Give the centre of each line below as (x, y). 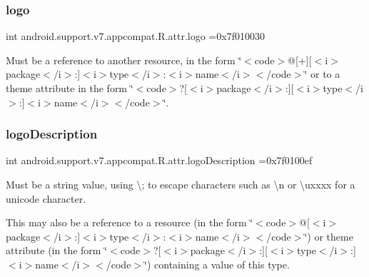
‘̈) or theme (329, 236)
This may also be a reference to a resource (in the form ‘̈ (130, 222)
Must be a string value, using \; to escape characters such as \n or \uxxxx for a (181, 184)
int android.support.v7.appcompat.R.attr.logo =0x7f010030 (135, 36)
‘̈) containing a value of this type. (217, 264)
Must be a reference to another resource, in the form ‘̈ (124, 60)
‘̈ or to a (322, 74)
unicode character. (46, 198)
